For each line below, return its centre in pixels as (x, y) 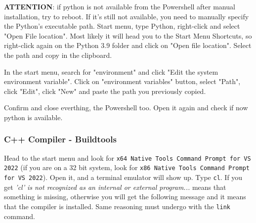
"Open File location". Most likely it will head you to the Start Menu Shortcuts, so (128, 35)
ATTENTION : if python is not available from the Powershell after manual (120, 6)
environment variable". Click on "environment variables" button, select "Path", (122, 81)
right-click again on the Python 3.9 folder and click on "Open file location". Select (128, 45)
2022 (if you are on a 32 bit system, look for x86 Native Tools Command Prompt (127, 167)
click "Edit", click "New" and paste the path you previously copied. (105, 91)
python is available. (33, 117)
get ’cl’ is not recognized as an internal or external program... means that (115, 187)
